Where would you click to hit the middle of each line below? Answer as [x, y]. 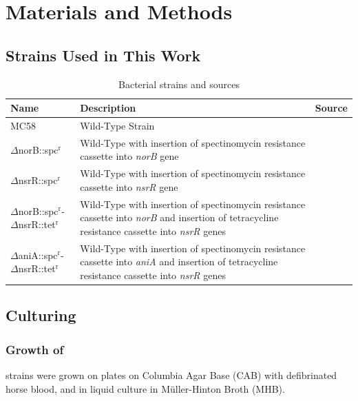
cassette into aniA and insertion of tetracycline [179, 261]
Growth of [35, 349]
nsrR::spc [38, 180]
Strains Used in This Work [103, 55]
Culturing [41, 315]
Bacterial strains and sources [179, 84]
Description [108, 108]
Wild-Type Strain [117, 126]
